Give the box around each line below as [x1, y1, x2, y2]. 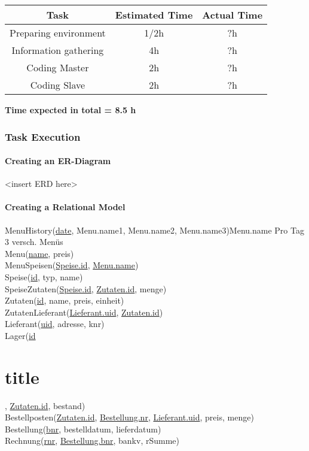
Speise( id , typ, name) [5, 271, 83, 283]
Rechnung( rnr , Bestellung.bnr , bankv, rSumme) [5, 434, 179, 447]
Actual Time [202, 8, 263, 22]
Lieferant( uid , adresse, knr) [5, 317, 105, 330]
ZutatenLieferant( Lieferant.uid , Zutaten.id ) [5, 305, 163, 318]
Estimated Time [115, 8, 193, 22]
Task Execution [5, 129, 81, 144]
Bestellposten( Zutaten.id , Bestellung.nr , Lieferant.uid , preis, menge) [5, 411, 254, 423]
